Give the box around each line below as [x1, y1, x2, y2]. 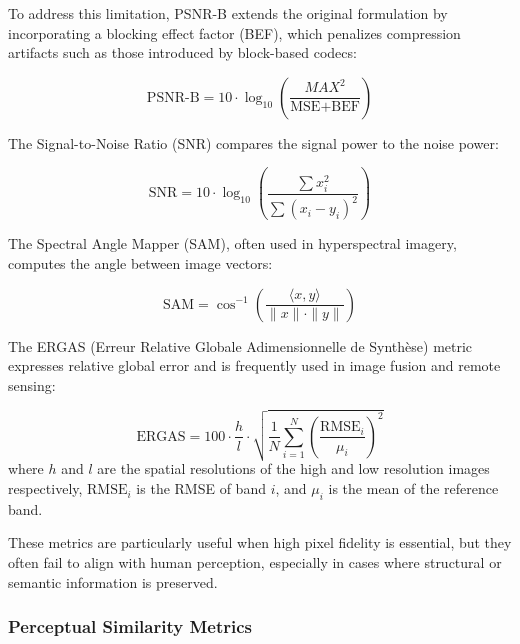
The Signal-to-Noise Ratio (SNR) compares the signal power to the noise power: [8, 132, 499, 153]
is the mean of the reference [328, 478, 499, 499]
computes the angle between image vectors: [8, 252, 273, 273]
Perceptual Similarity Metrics [8, 614, 252, 639]
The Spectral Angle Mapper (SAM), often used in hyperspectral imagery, [8, 233, 457, 254]
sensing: [8, 374, 56, 395]
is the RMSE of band [136, 478, 266, 499]
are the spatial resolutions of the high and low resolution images [97, 458, 490, 479]
